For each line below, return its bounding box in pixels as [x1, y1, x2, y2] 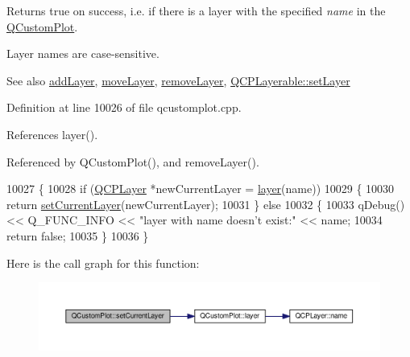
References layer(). [6, 125, 98, 142]
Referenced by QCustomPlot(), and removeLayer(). [6, 153, 259, 170]
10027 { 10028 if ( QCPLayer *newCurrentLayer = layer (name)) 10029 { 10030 [6, 180, 395, 197]
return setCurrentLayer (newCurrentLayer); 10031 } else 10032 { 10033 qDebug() [6, 195, 405, 212]
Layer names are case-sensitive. [6, 45, 159, 62]
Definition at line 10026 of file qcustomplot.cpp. [6, 99, 242, 116]
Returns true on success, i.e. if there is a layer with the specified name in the [6, 2, 386, 18]
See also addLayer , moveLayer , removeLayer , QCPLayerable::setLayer [6, 72, 350, 88]
